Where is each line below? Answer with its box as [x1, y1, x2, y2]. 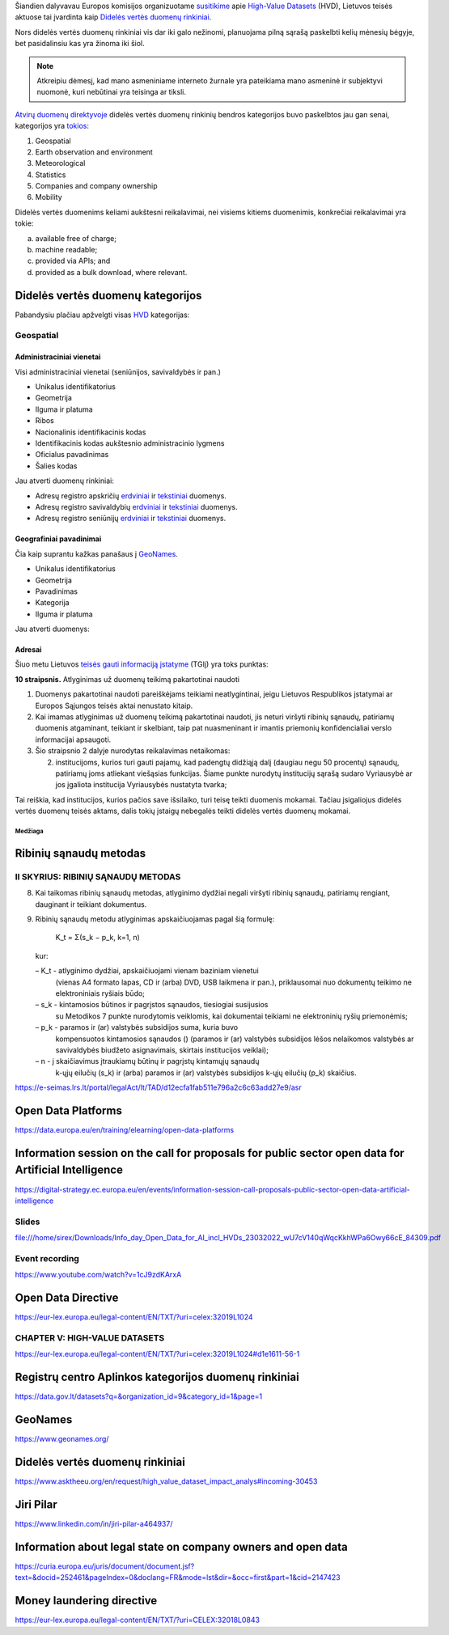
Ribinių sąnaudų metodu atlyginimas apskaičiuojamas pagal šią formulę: [35, 914, 275, 924]
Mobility [35, 193, 62, 202]
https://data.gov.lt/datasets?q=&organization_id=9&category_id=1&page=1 [15, 1391, 263, 1401]
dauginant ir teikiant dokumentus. [35, 899, 147, 909]
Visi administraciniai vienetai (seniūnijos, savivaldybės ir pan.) [15, 366, 222, 376]
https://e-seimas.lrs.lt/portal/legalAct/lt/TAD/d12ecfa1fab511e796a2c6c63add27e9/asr [15, 1082, 303, 1092]
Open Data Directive [15, 1291, 119, 1305]
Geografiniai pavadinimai [15, 534, 102, 544]
